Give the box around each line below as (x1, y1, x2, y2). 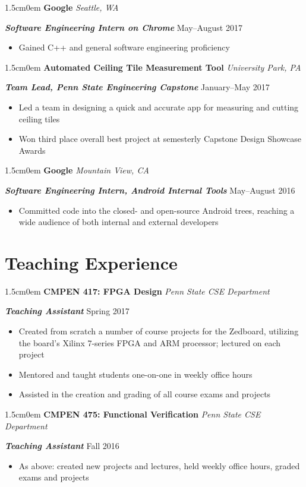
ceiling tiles (18, 112, 60, 125)
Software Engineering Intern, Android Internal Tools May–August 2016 (5, 184, 295, 196)
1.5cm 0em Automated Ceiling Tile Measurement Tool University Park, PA (5, 61, 301, 73)
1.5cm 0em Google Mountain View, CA (5, 164, 149, 176)
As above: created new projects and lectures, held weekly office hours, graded (18, 459, 300, 472)
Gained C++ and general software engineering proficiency (18, 41, 230, 53)
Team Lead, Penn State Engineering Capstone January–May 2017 (5, 81, 270, 93)
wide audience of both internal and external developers (18, 216, 219, 228)
